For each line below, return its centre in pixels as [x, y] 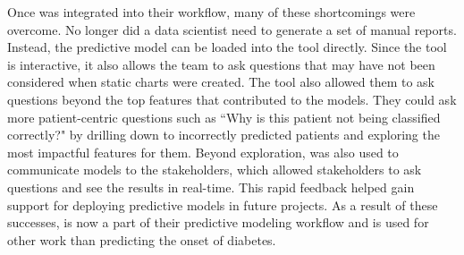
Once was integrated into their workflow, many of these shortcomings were [211, 12]
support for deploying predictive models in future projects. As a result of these [223, 204]
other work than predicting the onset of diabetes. [142, 239]
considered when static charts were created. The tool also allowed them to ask [221, 82]
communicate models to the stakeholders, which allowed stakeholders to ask [215, 170]
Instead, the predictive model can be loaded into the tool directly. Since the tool [227, 47]
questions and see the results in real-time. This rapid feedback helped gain [211, 187]
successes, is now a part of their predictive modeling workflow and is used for [218, 222]
